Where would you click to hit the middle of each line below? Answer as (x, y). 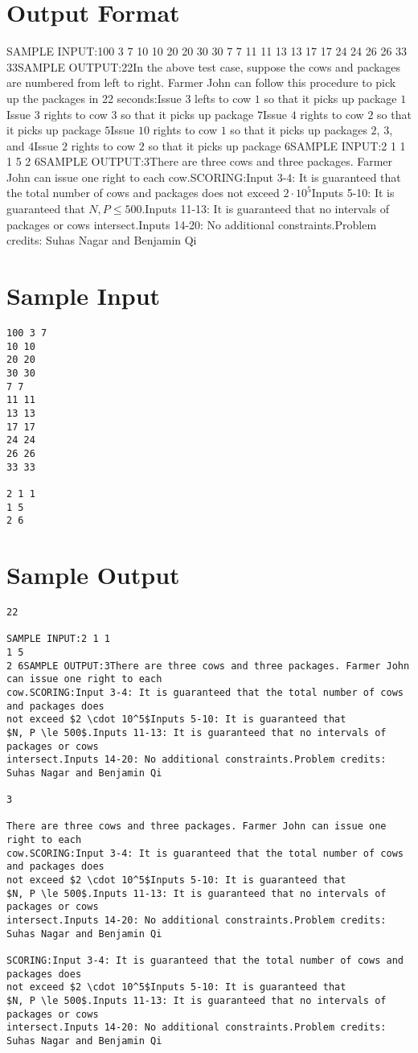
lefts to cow (223, 98)
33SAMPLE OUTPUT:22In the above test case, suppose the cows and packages (204, 66)
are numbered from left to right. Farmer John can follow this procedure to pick (201, 82)
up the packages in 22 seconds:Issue (94, 98)
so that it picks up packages (299, 130)
